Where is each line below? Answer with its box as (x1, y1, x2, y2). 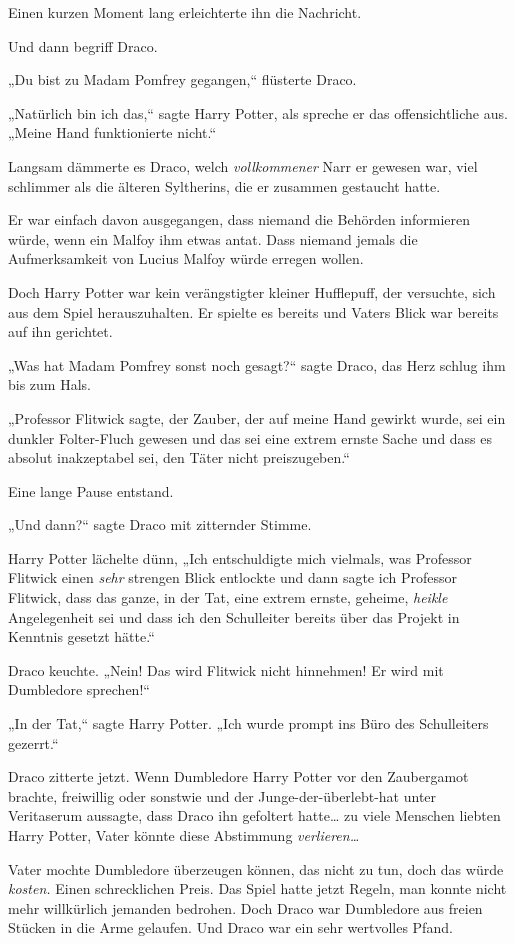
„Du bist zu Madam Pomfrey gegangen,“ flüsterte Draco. (8, 69, 357, 90)
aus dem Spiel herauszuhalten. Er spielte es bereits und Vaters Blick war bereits (8, 301, 499, 322)
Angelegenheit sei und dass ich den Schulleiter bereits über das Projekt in (8, 606, 460, 627)
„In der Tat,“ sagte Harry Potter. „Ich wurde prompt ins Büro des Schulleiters (8, 713, 489, 734)
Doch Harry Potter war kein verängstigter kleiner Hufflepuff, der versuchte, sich (8, 281, 496, 302)
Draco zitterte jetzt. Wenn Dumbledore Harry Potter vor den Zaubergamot (8, 766, 469, 787)
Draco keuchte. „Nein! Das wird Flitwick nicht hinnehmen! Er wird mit (8, 659, 444, 680)
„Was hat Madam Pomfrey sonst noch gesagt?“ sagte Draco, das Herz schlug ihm (8, 354, 506, 375)
